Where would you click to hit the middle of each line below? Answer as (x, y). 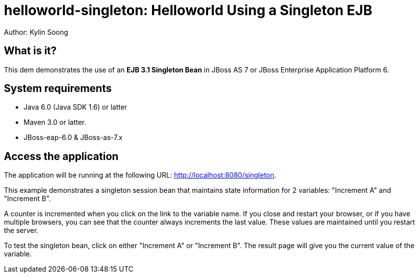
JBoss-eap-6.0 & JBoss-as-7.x (73, 138)
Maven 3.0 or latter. (55, 122)
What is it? (30, 51)
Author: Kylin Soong (36, 32)
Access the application (61, 156)
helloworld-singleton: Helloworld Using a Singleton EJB (188, 10)
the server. (21, 231)
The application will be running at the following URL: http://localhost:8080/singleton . (140, 175)
